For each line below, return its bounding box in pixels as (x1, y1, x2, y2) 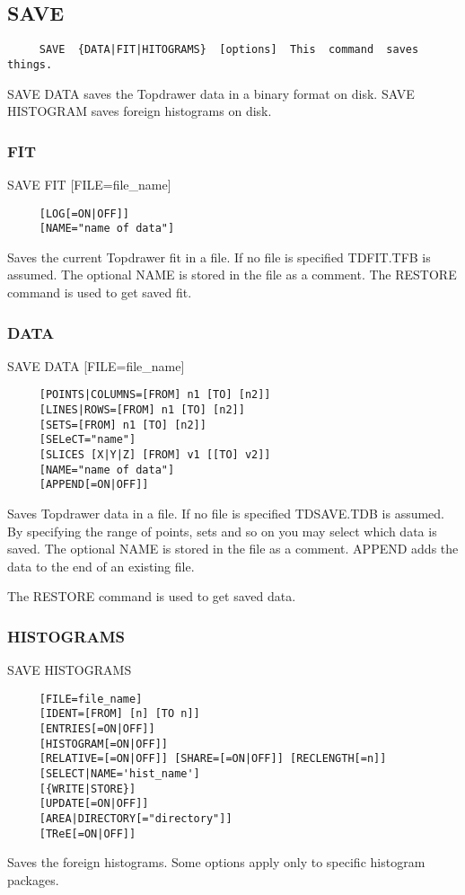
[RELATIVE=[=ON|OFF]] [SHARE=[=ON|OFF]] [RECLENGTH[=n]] (39, 752, 387, 766)
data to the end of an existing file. (7, 556, 195, 575)
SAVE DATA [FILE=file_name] (7, 356, 185, 375)
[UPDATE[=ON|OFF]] (39, 797, 149, 811)
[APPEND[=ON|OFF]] (39, 478, 149, 492)
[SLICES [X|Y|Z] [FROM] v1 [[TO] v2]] (39, 448, 271, 462)
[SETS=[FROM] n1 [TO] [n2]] (39, 418, 206, 431)
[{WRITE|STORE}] (39, 782, 136, 795)
